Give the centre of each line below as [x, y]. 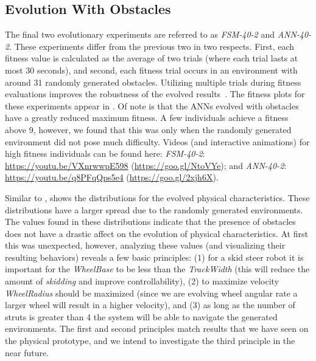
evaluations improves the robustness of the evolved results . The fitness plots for [155, 94]
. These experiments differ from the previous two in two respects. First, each [152, 46]
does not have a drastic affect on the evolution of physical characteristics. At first [156, 233]
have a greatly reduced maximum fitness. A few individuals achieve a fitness [147, 118]
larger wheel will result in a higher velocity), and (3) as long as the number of [150, 305]
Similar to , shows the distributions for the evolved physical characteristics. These [157, 197]
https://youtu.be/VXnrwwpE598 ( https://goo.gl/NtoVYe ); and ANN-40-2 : [146, 165]
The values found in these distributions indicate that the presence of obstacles [150, 222]
